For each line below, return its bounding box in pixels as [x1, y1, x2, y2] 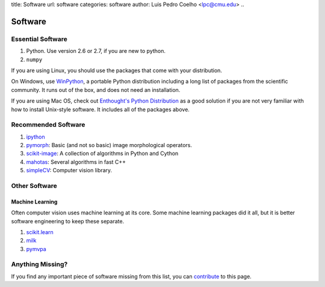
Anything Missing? [11, 260, 68, 268]
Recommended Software [11, 121, 85, 129]
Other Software [11, 181, 57, 190]
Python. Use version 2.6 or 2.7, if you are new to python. [26, 47, 166, 55]
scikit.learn [26, 228, 54, 235]
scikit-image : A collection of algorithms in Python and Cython [26, 150, 179, 157]
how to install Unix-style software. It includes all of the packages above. [11, 106, 190, 113]
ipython [26, 133, 45, 140]
